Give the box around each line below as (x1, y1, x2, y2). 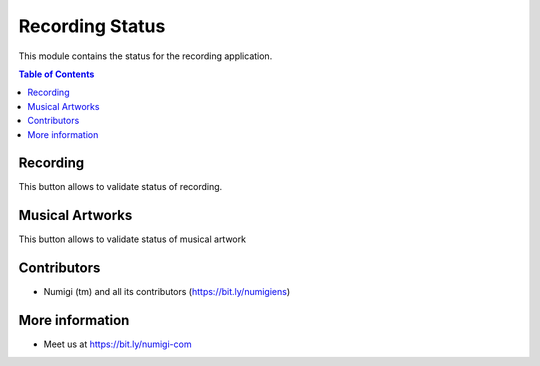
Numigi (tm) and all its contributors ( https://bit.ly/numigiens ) (43, 286, 291, 298)
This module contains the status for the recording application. (18, 50, 273, 62)
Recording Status (18, 15, 166, 37)
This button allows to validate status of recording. (18, 181, 223, 193)
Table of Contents (18, 68, 95, 80)
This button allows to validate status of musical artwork (18, 233, 247, 245)
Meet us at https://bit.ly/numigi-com (43, 338, 192, 350)
